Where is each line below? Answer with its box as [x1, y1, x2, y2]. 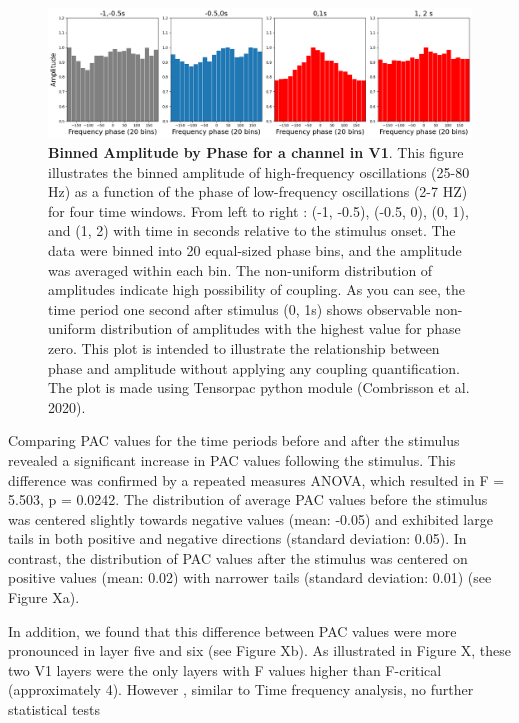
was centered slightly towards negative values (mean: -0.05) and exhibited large [8, 508, 493, 529]
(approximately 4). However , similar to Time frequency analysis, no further [8, 679, 474, 700]
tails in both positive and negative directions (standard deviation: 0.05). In [8, 528, 467, 549]
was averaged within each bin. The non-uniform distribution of [48, 259, 433, 280]
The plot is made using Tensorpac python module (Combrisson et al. [48, 377, 470, 398]
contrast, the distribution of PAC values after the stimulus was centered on [8, 547, 468, 568]
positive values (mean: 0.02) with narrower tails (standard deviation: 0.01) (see [8, 567, 492, 588]
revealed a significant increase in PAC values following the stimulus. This [8, 449, 456, 470]
